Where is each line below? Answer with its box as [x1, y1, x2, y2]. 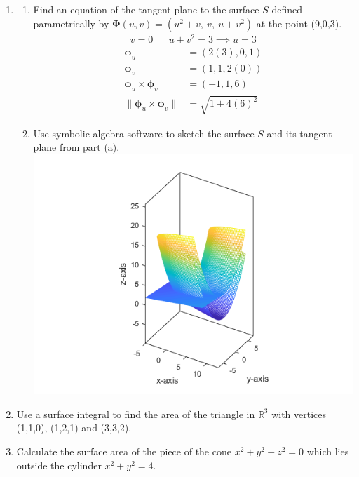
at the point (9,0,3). [256, 15, 342, 30]
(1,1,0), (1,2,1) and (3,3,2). [16, 420, 132, 435]
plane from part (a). [33, 140, 120, 154]
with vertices [271, 406, 327, 421]
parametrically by [33, 15, 109, 30]
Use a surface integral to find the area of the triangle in [16, 406, 255, 421]
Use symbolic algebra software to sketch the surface [33, 126, 255, 140]
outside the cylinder [16, 457, 102, 472]
